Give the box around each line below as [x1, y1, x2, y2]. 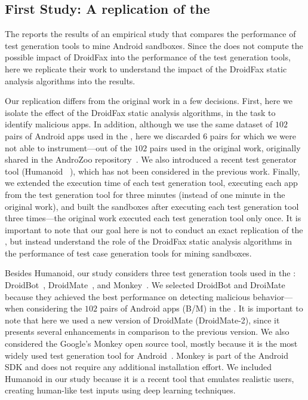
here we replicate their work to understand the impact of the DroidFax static [5, 62, 287, 75]
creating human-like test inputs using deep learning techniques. [5, 384, 236, 396]
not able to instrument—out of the [5, 141, 132, 154]
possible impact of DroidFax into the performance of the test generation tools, [5, 51, 291, 63]
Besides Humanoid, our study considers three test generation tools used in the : [5, 267, 296, 279]
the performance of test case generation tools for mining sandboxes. [5, 246, 252, 259]
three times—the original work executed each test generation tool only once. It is [5, 212, 301, 224]
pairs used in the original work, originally [149, 141, 301, 154]
